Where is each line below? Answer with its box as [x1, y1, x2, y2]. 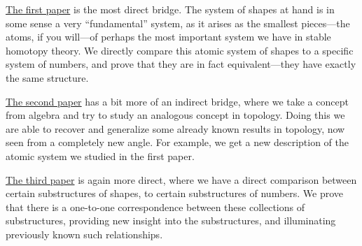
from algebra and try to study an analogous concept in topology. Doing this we [6, 108, 345, 122]
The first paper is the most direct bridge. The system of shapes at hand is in [6, 2, 335, 16]
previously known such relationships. [6, 226, 163, 241]
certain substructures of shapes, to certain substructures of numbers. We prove [6, 186, 344, 201]
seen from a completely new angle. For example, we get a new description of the [6, 135, 349, 150]
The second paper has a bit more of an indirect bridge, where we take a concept [6, 94, 349, 108]
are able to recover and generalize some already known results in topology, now [6, 121, 345, 136]
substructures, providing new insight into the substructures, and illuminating [6, 213, 336, 228]
